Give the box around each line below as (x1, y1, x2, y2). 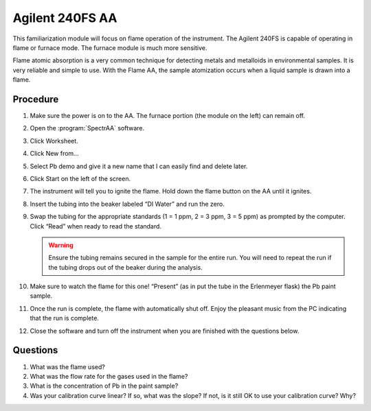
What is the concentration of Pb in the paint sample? (30, 381, 179, 390)
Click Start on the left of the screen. (30, 174, 131, 183)
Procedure (12, 93, 59, 105)
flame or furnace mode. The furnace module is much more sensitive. (12, 43, 207, 51)
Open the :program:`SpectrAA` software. (30, 124, 144, 132)
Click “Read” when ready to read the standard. (30, 222, 161, 230)
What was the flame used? (30, 362, 106, 371)
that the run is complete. (30, 314, 100, 322)
